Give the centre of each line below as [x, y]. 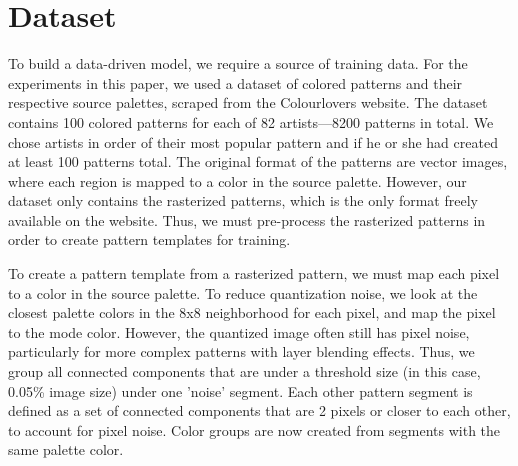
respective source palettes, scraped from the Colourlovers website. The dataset [248, 102]
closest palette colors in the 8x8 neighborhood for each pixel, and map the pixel [252, 312]
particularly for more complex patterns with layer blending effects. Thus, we [241, 351]
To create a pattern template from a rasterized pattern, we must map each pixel [254, 273]
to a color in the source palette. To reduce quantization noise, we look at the [243, 292]
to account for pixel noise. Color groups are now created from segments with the [254, 429]
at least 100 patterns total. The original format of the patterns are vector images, [258, 161]
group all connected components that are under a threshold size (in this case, [244, 371]
